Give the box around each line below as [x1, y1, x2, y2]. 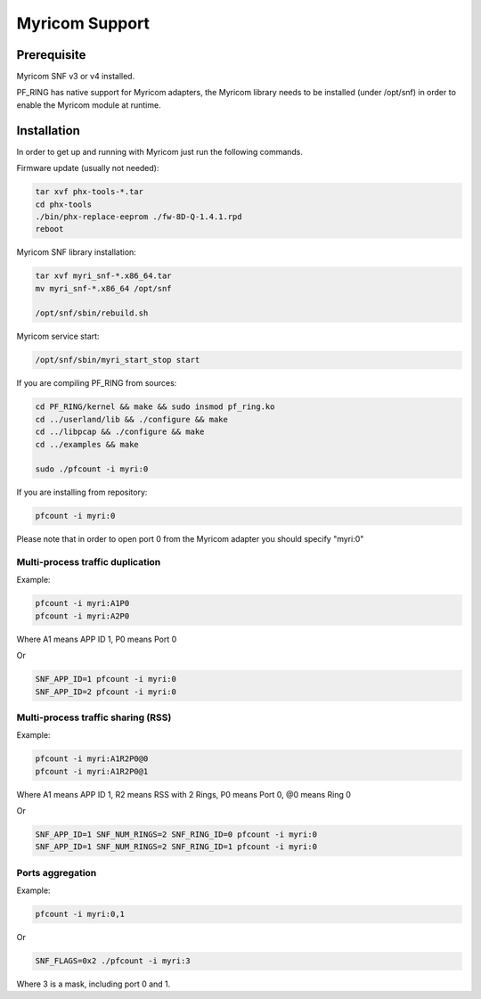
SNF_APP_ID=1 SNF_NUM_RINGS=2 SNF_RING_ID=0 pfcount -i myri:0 [35, 830, 318, 839]
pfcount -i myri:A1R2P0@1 [35, 766, 149, 776]
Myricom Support [16, 13, 151, 33]
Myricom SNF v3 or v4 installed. [16, 71, 135, 82]
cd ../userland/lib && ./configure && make [35, 414, 229, 424]
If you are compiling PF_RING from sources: [16, 378, 177, 389]
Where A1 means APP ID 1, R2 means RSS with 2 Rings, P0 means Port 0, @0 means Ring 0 [16, 789, 352, 799]
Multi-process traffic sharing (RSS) [16, 711, 172, 724]
